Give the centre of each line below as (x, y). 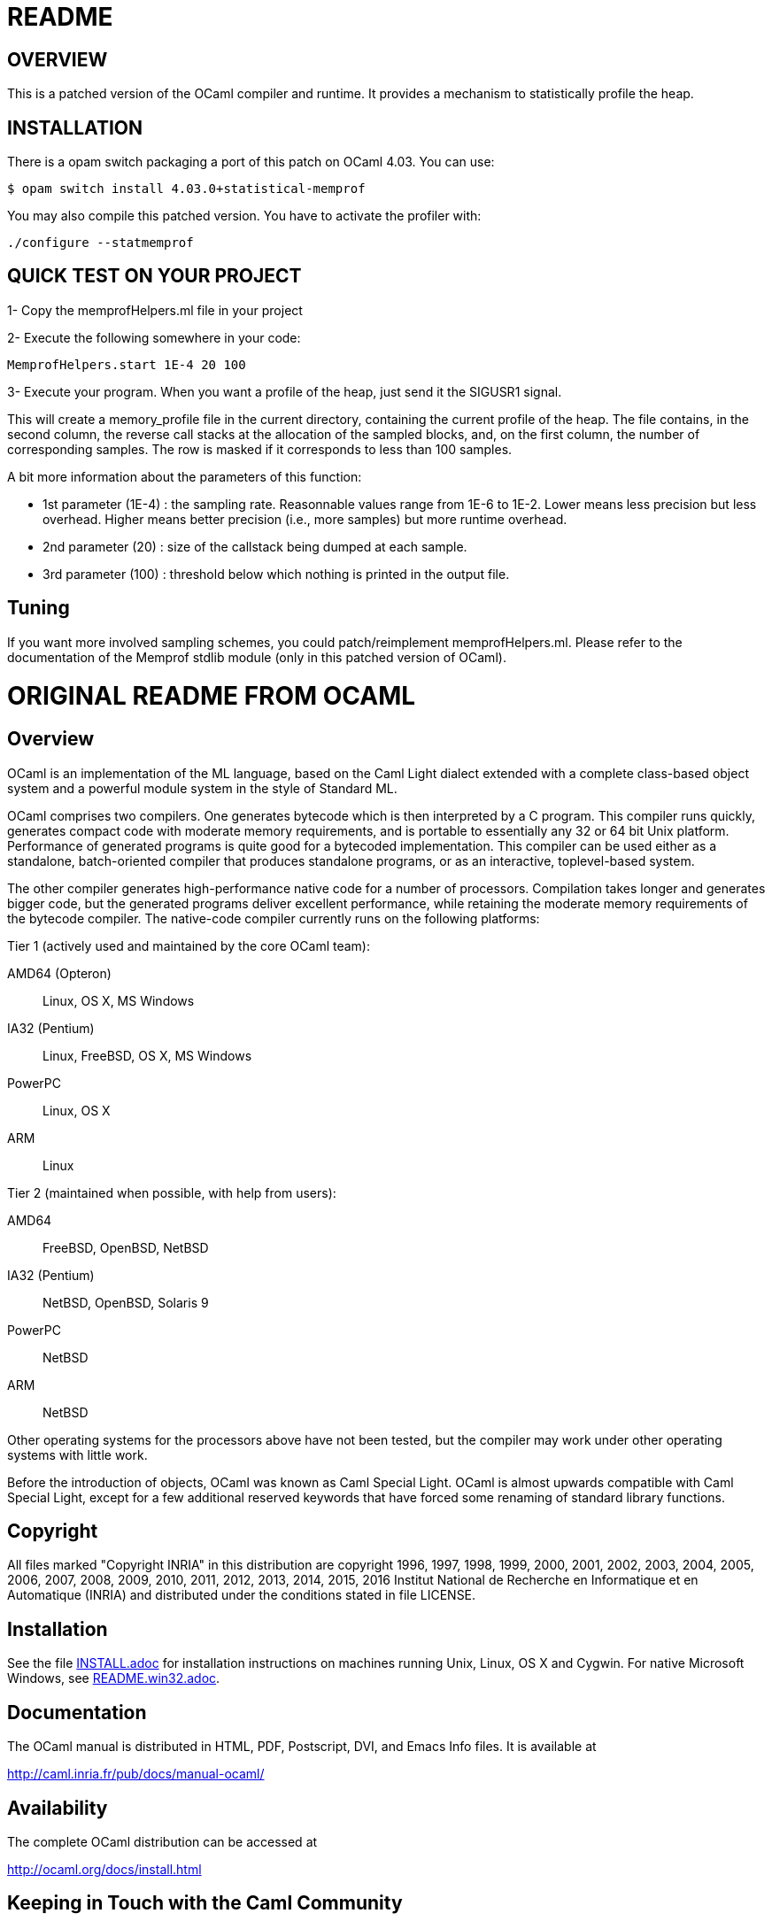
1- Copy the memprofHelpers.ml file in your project (155, 310)
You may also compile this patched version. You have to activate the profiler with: (244, 216)
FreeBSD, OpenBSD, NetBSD (126, 1247)
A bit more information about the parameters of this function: (185, 476)
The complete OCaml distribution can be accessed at (162, 1842)
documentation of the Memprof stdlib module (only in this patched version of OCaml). (257, 657)
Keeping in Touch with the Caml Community (205, 1903)
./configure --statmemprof (100, 243)
